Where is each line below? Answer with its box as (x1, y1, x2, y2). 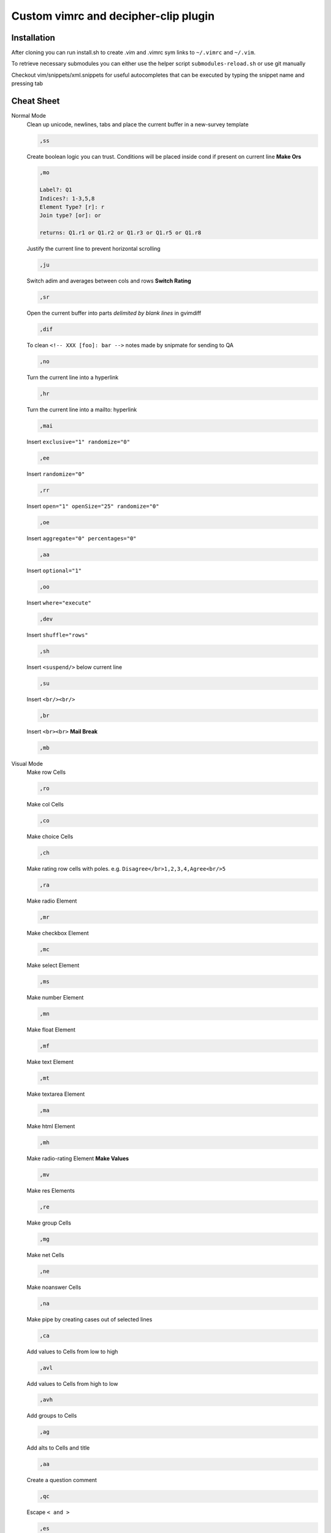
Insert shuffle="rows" (26, 631, 88, 638)
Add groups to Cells (26, 1412, 77, 1420)
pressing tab (11, 80, 43, 87)
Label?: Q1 (39, 186, 72, 193)
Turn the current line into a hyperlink (26, 374, 119, 381)
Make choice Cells (26, 833, 74, 840)
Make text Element (26, 1058, 74, 1065)
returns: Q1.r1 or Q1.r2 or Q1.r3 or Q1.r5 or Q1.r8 (39, 229, 202, 236)
